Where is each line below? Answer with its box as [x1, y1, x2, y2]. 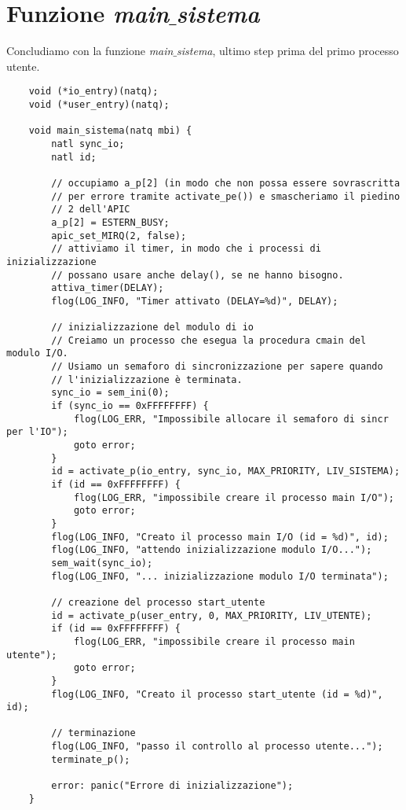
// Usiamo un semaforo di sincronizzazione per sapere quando [51, 361, 383, 373]
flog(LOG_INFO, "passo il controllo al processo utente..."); [51, 741, 383, 753]
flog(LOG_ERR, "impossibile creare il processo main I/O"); [73, 492, 394, 503]
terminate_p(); [51, 753, 130, 765]
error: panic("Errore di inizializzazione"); [51, 780, 294, 792]
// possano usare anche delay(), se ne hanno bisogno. [51, 269, 344, 281]
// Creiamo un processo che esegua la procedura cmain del [51, 334, 367, 346]
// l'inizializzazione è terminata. [51, 374, 243, 385]
